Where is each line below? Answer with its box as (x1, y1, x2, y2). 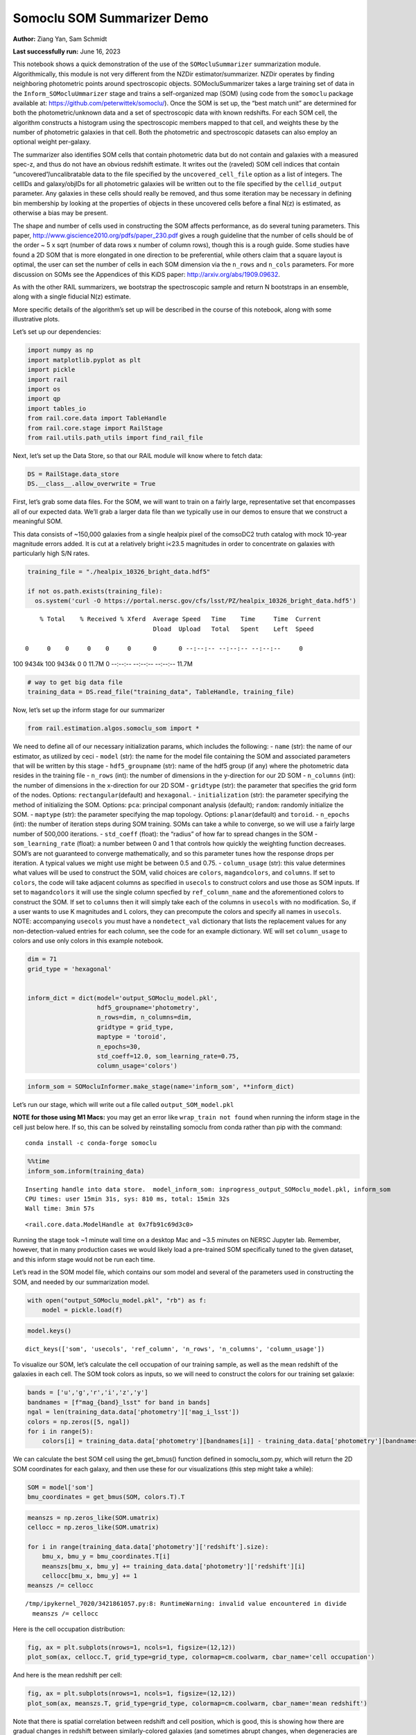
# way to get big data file (27, 678, 123, 686)
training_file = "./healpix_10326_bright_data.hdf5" (27, 568, 211, 576)
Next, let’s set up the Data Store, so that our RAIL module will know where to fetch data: (12, 451, 263, 459)
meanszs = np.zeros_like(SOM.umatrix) (27, 1514, 159, 1521)
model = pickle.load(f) (42, 1306, 123, 1314)
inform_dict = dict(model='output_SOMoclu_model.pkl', (27, 994, 218, 1002)
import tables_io (27, 405, 87, 412)
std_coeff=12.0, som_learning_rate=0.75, (96, 1052, 240, 1060)
